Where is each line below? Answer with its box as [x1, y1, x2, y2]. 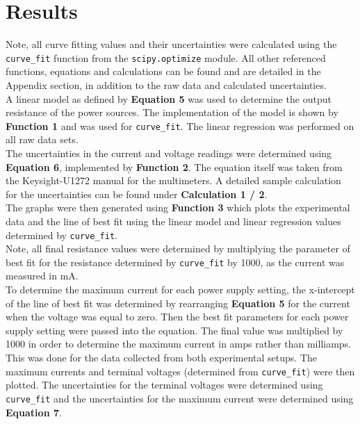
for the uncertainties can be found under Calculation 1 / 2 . [6, 186, 268, 201]
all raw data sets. [6, 132, 79, 147]
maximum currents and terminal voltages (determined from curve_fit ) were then [6, 364, 355, 378]
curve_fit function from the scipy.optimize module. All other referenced [6, 50, 326, 65]
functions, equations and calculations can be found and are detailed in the [6, 64, 321, 79]
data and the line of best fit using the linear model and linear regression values [6, 213, 341, 228]
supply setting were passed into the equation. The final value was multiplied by [6, 323, 343, 337]
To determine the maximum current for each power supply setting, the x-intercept [6, 282, 355, 297]
